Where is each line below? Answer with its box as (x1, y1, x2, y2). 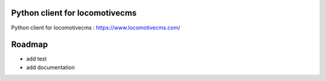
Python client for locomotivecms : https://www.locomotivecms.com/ (11, 24, 181, 31)
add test (26, 55, 47, 62)
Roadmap (11, 40, 48, 50)
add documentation (26, 64, 75, 71)
